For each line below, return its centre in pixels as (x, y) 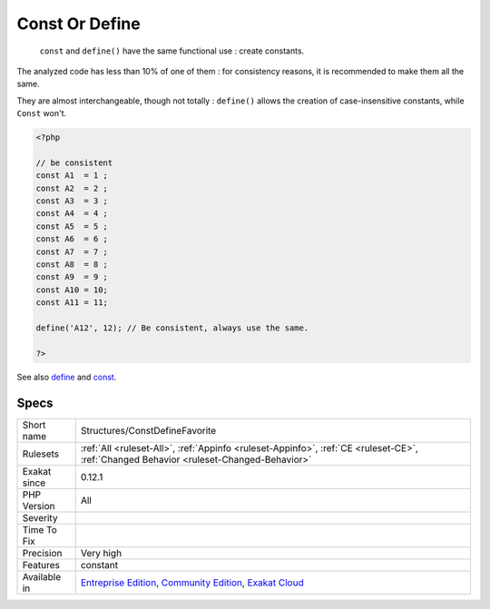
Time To (40, 529)
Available (42, 576)
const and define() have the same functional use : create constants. (172, 51)
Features (41, 565)
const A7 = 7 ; (72, 251)
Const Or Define (78, 24)
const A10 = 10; (72, 290)
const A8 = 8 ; (72, 265)
